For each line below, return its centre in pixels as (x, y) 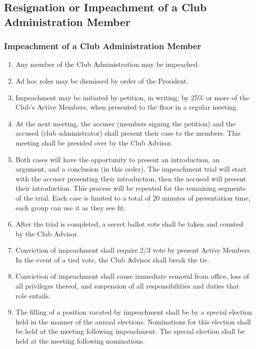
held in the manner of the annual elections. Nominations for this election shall (133, 321)
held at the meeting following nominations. (80, 341)
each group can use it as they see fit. (71, 207)
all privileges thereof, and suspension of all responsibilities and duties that (127, 286)
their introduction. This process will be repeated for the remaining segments (130, 188)
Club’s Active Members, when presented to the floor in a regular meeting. (127, 107)
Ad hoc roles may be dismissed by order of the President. (102, 80)
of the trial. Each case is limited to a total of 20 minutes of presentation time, (133, 197)
